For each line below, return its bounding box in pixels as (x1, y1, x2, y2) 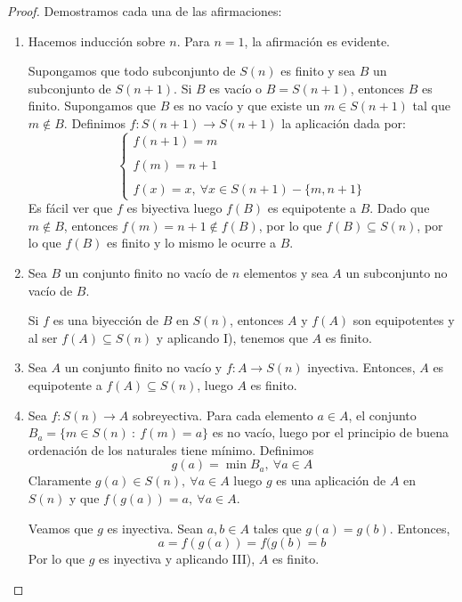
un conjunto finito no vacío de (64, 264, 228, 281)
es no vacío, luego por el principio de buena (212, 423, 450, 442)
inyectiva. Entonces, (307, 358, 416, 377)
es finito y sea (280, 61, 356, 80)
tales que (253, 518, 302, 537)
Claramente (28, 471, 92, 490)
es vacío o (209, 78, 263, 97)
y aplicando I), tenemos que (156, 328, 308, 346)
